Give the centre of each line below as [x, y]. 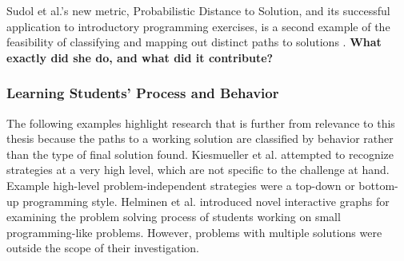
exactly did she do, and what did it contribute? [140, 57]
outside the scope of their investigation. [103, 248]
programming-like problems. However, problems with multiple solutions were [194, 232]
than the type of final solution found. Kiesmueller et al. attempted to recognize [200, 154]
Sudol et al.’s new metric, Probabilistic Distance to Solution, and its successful [198, 10]
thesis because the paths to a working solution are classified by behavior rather [200, 138]
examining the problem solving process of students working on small [174, 217]
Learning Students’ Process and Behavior [143, 93]
